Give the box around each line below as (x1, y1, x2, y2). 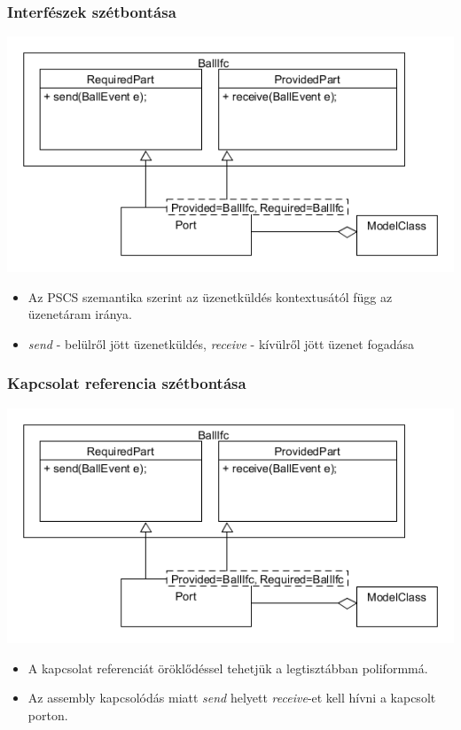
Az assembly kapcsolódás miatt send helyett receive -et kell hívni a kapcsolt (27, 688, 436, 707)
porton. (27, 706, 68, 725)
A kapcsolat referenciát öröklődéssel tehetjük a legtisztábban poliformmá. (27, 658, 428, 677)
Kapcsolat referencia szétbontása (7, 372, 246, 394)
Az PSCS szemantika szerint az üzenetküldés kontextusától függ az (27, 287, 393, 306)
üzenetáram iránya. (27, 305, 132, 323)
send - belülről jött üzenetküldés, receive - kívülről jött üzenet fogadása (27, 334, 415, 353)
